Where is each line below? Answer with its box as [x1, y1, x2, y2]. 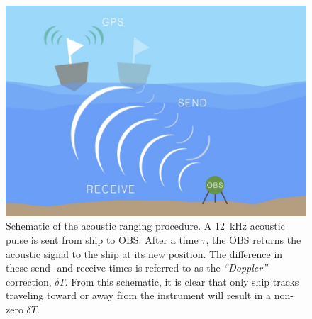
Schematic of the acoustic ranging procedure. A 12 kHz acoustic [6, 218, 285, 233]
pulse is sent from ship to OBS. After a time [6, 232, 199, 247]
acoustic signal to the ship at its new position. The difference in [6, 246, 283, 261]
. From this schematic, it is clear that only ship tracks [65, 274, 299, 289]
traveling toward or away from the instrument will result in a [6, 288, 272, 303]
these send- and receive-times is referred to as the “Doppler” [6, 260, 267, 275]
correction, [6, 274, 52, 289]
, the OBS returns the [206, 232, 301, 247]
